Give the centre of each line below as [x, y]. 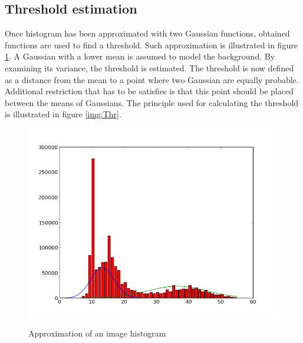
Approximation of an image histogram [97, 333]
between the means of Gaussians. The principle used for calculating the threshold [152, 102]
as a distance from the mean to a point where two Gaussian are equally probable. [152, 79]
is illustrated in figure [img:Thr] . [63, 114]
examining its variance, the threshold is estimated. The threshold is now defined [149, 67]
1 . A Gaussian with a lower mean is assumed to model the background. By [140, 56]
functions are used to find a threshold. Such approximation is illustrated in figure [151, 44]
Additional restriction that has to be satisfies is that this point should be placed [149, 91]
